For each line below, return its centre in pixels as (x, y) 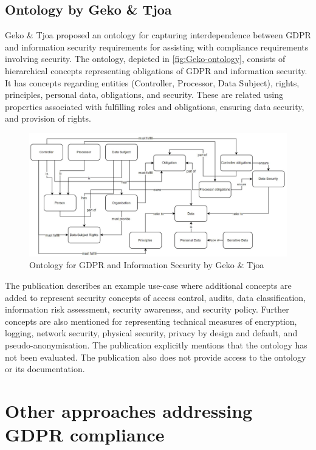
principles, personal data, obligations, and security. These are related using (144, 95)
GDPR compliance (85, 434)
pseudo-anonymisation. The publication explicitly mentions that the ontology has (156, 345)
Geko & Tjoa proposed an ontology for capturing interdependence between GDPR (158, 35)
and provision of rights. (48, 118)
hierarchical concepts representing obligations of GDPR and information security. (156, 70)
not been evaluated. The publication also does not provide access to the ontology (156, 357)
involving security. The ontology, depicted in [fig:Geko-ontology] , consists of (145, 59)
